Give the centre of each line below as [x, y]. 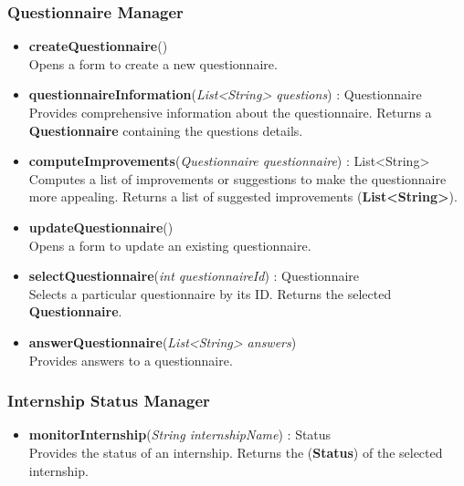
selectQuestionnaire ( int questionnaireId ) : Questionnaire [194, 276]
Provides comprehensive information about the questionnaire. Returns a [230, 112]
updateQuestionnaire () [101, 227]
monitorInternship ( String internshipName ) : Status [180, 434]
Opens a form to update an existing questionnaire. [170, 245]
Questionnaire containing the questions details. [166, 130]
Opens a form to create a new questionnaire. [153, 63]
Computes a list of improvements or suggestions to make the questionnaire [237, 178]
